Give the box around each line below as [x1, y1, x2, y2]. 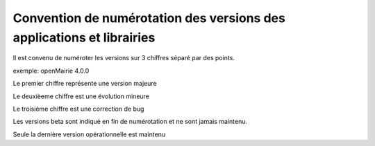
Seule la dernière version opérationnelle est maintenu [12, 130, 166, 138]
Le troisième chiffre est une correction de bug [12, 104, 144, 113]
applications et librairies [12, 30, 156, 45]
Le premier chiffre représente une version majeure [12, 80, 157, 88]
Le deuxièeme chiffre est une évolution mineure [12, 92, 149, 100]
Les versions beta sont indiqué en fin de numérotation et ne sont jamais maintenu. [12, 118, 248, 126]
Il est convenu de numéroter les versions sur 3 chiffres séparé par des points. [12, 54, 235, 62]
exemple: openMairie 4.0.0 [12, 66, 90, 75]
